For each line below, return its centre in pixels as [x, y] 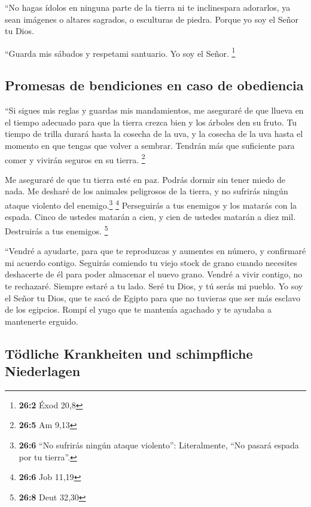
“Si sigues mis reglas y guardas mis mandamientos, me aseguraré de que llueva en [154, 110]
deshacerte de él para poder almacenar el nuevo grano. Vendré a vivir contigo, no [154, 274]
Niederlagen [43, 371]
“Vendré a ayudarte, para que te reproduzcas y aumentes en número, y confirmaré [155, 251]
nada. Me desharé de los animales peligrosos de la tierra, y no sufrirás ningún [147, 191]
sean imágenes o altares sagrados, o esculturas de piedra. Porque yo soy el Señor [152, 19]
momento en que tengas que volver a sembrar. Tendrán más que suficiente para [150, 146]
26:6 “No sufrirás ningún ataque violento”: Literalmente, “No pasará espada [159, 445]
